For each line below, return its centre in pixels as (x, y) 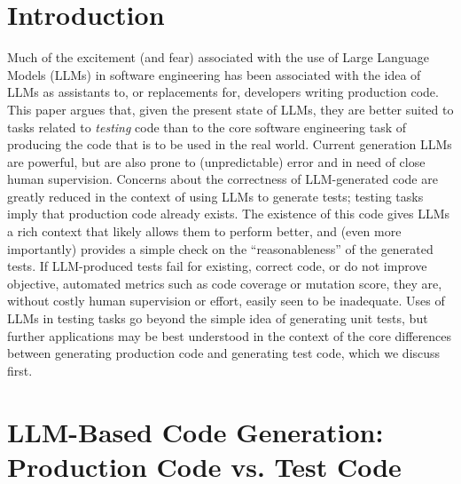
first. (20, 370)
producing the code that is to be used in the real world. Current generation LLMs (230, 144)
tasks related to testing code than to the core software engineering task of (207, 127)
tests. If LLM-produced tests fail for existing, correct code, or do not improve (217, 266)
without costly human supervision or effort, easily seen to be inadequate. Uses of (226, 301)
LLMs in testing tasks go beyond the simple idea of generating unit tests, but (218, 318)
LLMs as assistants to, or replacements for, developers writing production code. (223, 92)
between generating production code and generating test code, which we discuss (224, 353)
